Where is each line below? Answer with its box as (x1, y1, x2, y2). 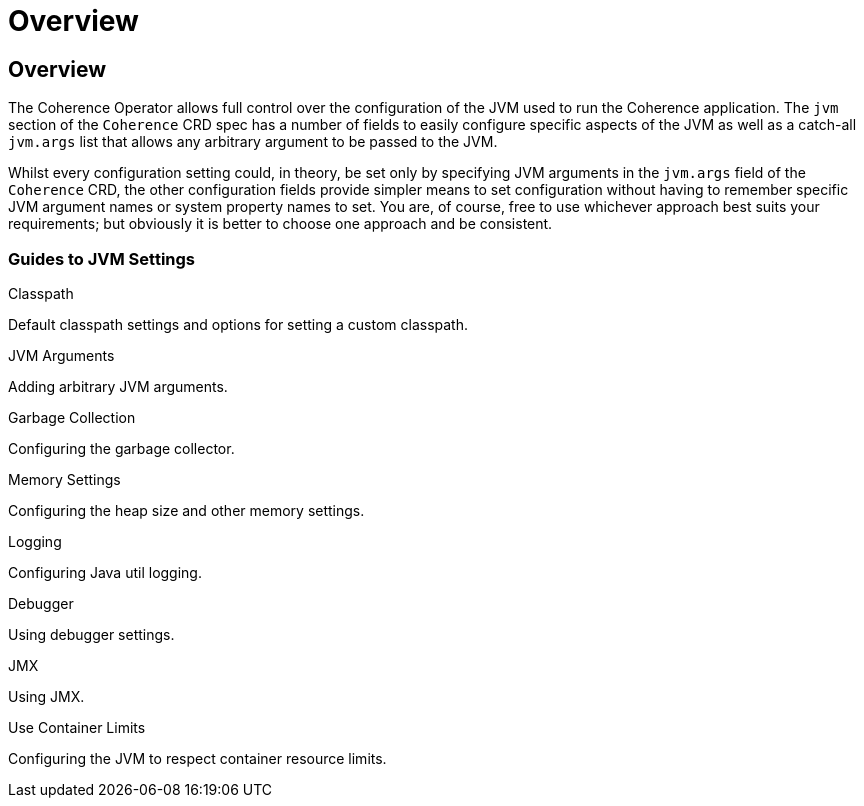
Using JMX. (8, 687, 85, 705)
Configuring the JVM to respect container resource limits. (8, 749, 387, 767)
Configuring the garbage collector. (8, 439, 235, 457)
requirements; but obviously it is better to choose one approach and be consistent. (8, 215, 553, 233)
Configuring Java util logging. (8, 563, 202, 581)
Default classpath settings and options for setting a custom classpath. (8, 315, 469, 333)
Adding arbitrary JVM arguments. (8, 377, 228, 395)
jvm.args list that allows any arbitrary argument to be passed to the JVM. (8, 133, 498, 151)
